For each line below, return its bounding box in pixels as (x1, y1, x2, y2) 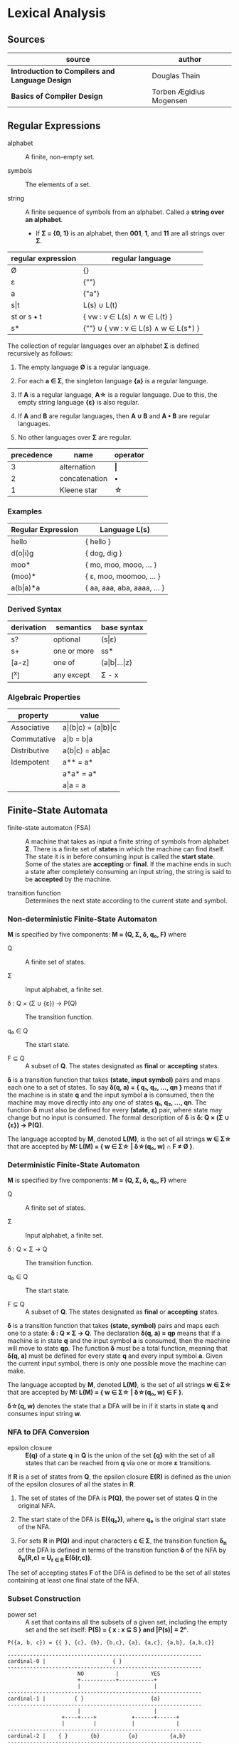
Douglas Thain (152, 71, 201, 80)
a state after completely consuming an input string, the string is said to (25, 867, 232, 876)
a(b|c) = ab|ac (63, 745, 111, 755)
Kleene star (59, 485, 98, 495)
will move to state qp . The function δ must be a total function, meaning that (7, 1344, 228, 1353)
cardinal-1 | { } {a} (7, 1695, 161, 1702)
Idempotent (11, 757, 50, 767)
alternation (59, 462, 96, 472)
